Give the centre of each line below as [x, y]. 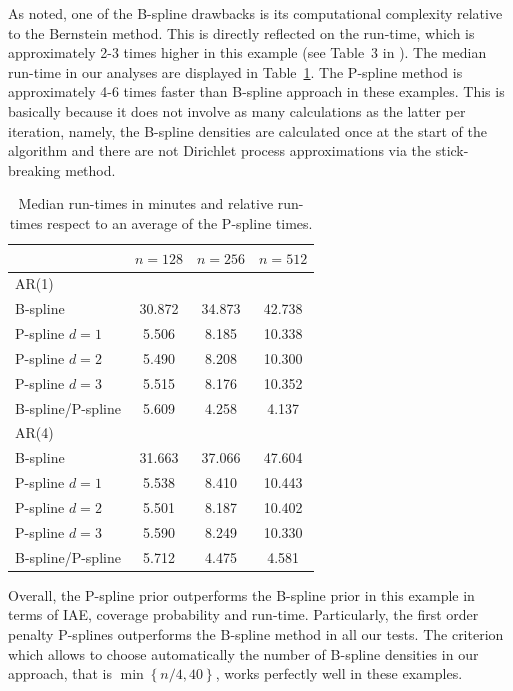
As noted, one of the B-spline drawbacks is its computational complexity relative [255, 13]
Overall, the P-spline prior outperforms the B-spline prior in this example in [241, 594]
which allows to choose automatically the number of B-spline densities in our [243, 653]
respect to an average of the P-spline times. [180, 222]
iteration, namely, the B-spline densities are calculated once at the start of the [247, 130]
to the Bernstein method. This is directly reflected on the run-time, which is [241, 32]
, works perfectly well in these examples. [339, 673]
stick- [452, 150]
